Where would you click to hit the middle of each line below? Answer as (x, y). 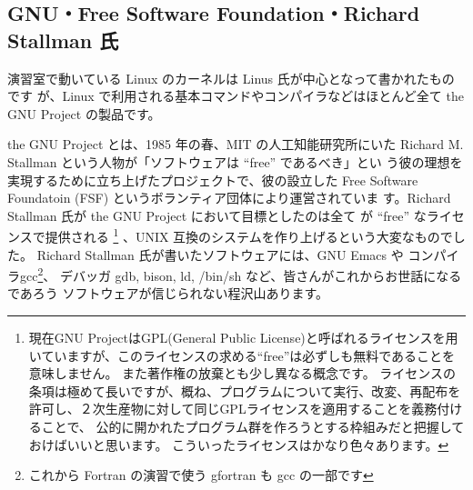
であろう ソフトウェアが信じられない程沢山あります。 (168, 293)
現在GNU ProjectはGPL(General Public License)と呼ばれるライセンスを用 (243, 338)
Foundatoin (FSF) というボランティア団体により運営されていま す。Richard (229, 198)
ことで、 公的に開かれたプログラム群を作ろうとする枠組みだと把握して (253, 426)
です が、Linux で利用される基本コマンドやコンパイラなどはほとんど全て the (236, 96)
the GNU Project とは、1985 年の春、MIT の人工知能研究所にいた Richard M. (236, 144)
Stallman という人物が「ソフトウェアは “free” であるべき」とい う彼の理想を (235, 161)
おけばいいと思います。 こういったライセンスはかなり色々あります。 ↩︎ (239, 444)
